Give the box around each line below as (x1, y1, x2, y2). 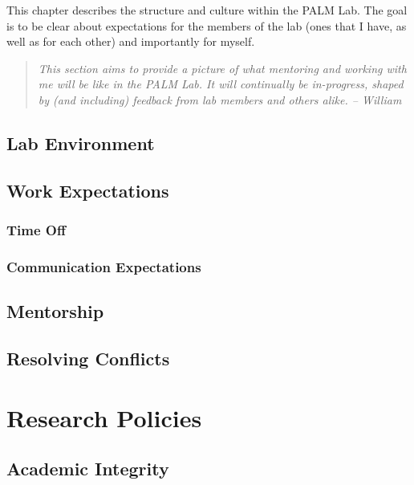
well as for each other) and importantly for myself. (6, 33, 255, 50)
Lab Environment (6, 130, 155, 155)
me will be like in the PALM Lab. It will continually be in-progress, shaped (38, 75, 404, 92)
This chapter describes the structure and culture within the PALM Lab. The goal (6, 2, 408, 18)
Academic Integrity (6, 456, 169, 481)
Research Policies (6, 401, 202, 434)
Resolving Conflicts (6, 345, 170, 370)
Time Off (6, 220, 66, 240)
